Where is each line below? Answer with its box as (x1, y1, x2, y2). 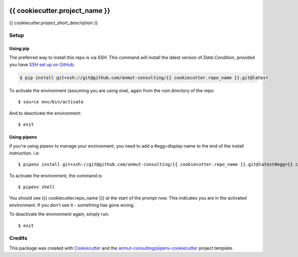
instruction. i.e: (9, 150, 40, 156)
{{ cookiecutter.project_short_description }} (9, 20, 98, 26)
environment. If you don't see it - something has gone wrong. (9, 202, 135, 208)
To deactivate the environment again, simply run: (9, 211, 109, 217)
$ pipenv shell (18, 184, 55, 190)
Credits (9, 235, 27, 242)
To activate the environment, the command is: (9, 172, 103, 178)
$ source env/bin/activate (18, 99, 84, 105)
